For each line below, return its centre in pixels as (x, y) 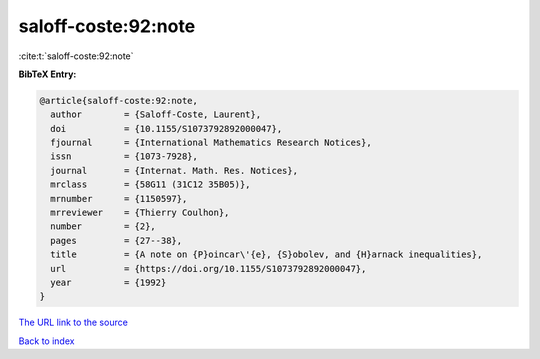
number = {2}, (103, 226)
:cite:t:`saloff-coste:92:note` (76, 56)
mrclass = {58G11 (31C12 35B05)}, (150, 184)
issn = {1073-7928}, (124, 156)
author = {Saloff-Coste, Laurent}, (156, 114)
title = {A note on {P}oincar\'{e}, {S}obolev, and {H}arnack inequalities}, (266, 254)
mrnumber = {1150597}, (119, 198)
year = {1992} (108, 282)
